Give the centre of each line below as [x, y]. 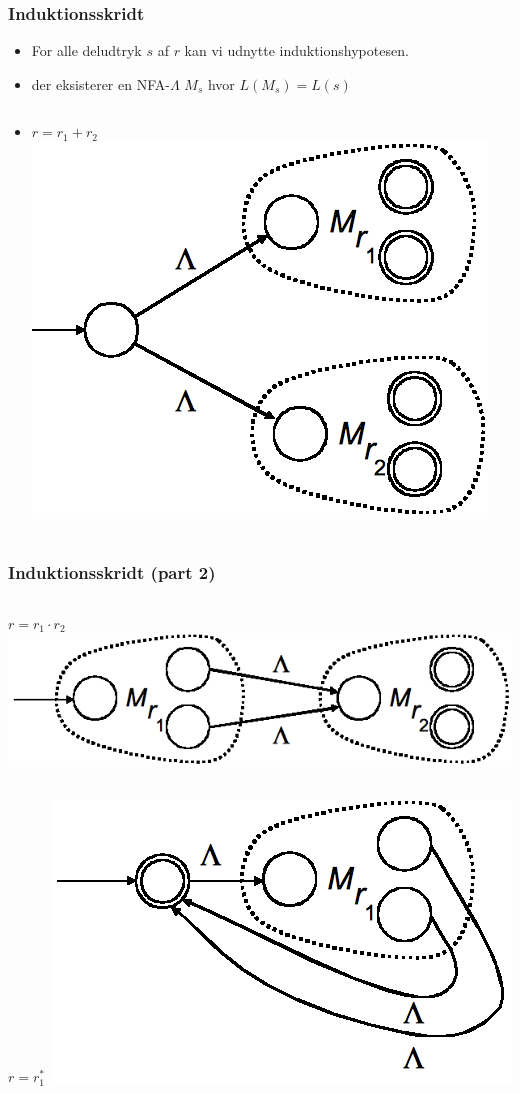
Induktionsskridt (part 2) [112, 571]
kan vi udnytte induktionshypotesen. [296, 50]
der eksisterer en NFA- [100, 83]
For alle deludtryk [86, 50]
